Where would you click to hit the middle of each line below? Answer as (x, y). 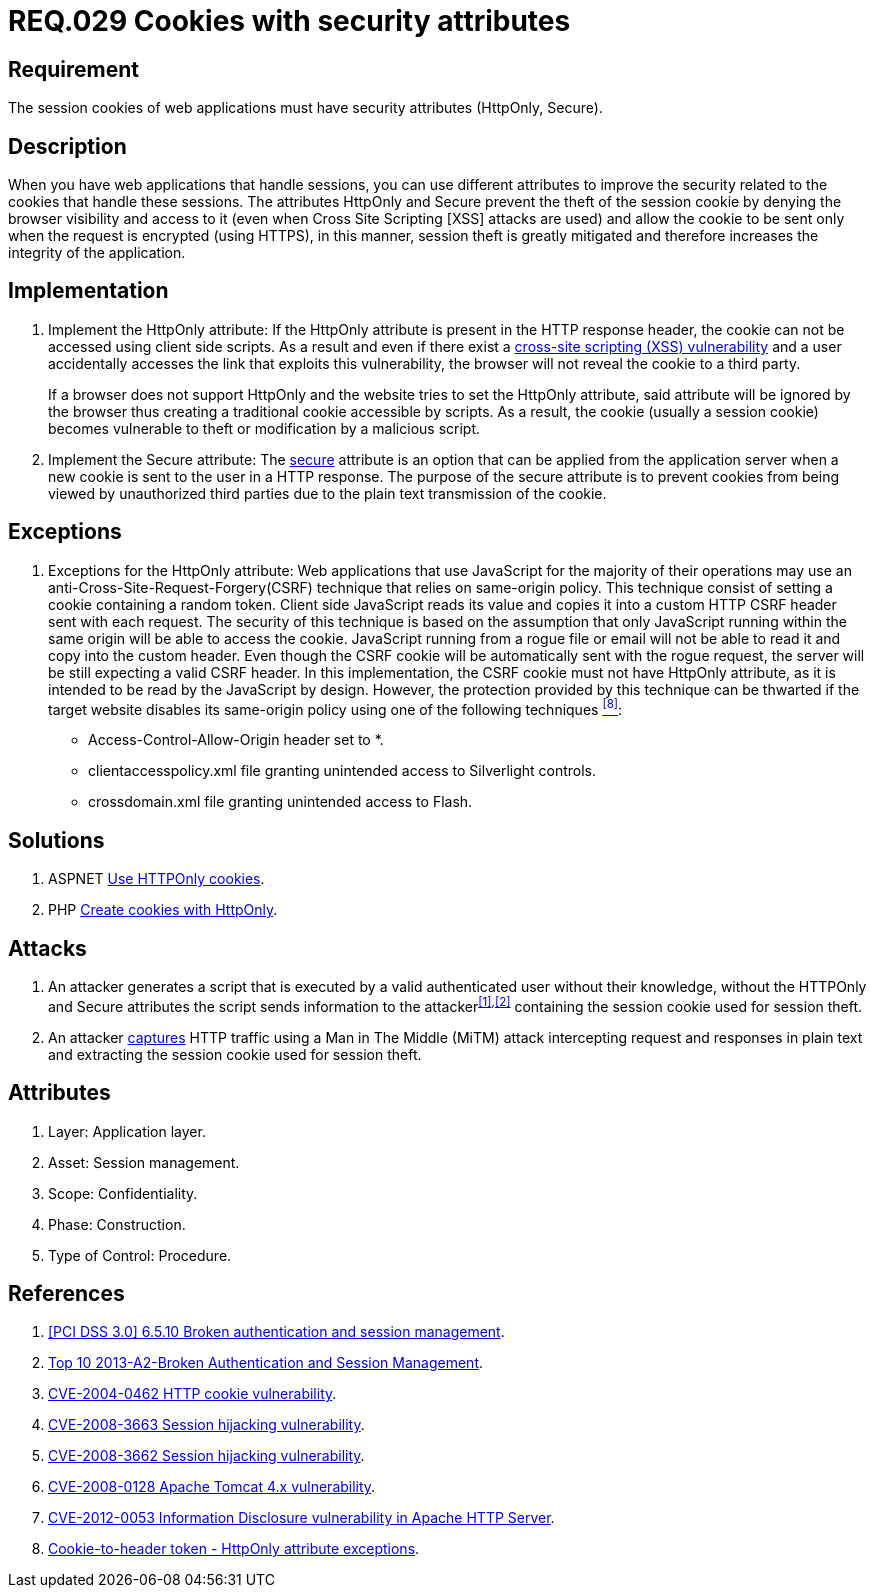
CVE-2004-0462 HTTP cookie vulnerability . (192, 1394)
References (66, 1293)
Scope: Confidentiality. (123, 1193)
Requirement (74, 69)
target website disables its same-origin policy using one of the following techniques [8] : (335, 707)
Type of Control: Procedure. (140, 1255)
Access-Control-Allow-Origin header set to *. (236, 740)
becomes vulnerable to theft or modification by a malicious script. (264, 428)
